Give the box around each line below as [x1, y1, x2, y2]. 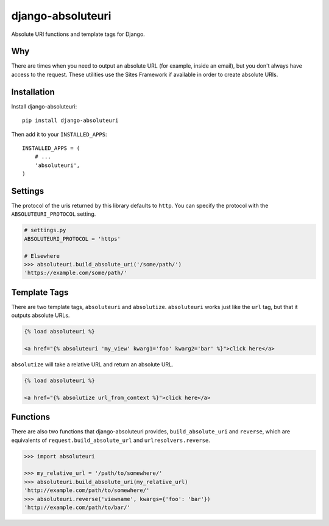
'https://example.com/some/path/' [24, 269, 127, 277]
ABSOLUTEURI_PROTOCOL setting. [11, 210, 96, 218]
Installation [11, 87, 55, 97]
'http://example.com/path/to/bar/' [24, 503, 130, 511]
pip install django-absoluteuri [22, 117, 119, 124]
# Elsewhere [24, 252, 60, 259]
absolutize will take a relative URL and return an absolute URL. [11, 360, 174, 368]
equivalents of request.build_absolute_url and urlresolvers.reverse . [11, 436, 210, 444]
